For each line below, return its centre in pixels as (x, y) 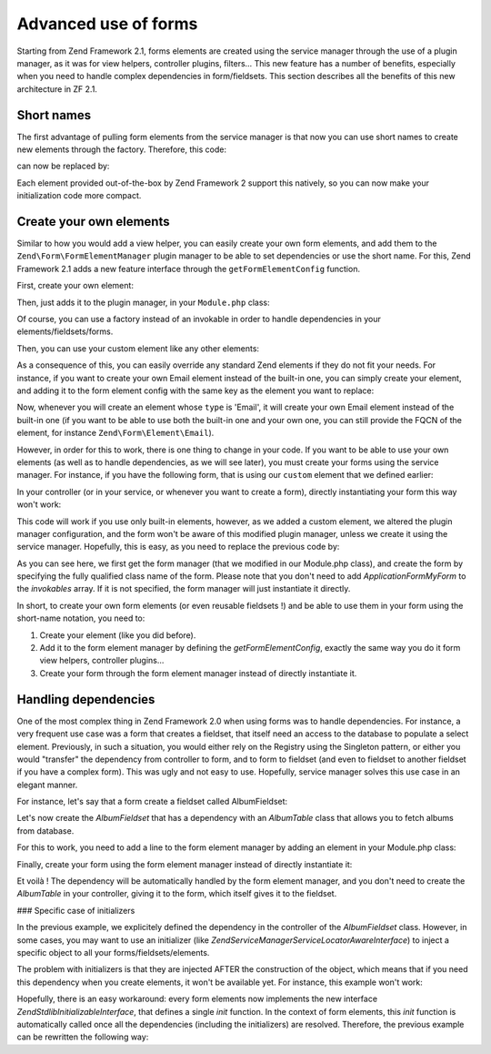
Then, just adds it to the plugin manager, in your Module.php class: (143, 302)
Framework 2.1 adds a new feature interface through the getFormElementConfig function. (189, 269)
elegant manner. (47, 785)
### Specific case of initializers (76, 910)
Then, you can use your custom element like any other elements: (138, 348)
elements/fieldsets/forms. (65, 331)
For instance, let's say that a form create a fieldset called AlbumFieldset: (152, 802)
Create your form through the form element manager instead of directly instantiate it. (198, 673)
